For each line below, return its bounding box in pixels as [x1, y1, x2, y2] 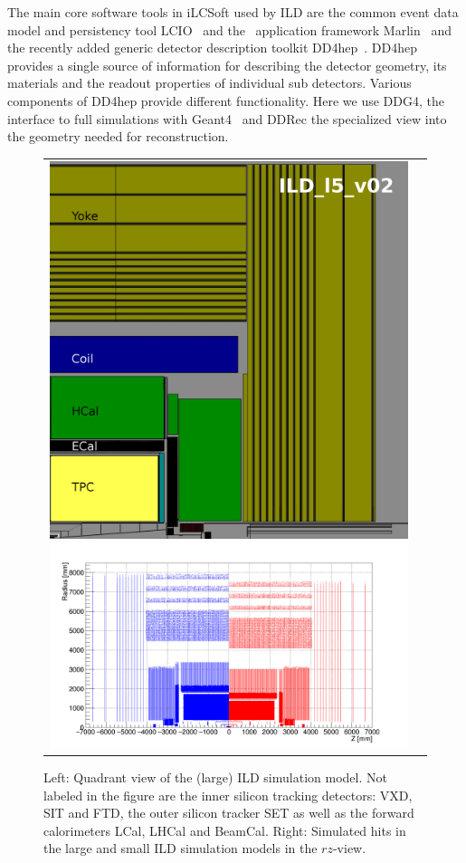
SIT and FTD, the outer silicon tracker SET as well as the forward [43, 803, 414, 822]
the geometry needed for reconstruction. [7, 127, 229, 146]
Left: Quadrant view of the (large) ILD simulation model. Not [43, 767, 387, 786]
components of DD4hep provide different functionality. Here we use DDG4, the [7, 91, 444, 110]
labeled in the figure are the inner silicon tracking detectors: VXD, [43, 785, 413, 804]
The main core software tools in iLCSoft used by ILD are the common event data [7, 3, 459, 21]
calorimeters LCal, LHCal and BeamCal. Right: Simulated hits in [43, 820, 406, 839]
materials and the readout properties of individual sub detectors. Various [7, 73, 412, 92]
